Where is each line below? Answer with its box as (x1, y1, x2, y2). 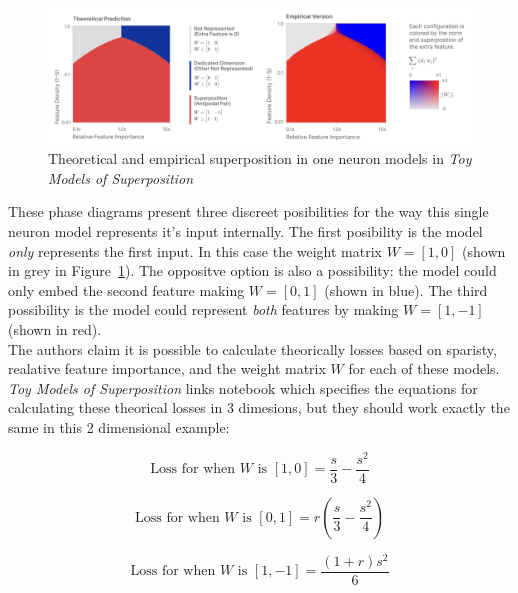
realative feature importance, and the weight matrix (8, 358, 326, 379)
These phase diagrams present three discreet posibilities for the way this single (8, 201, 489, 222)
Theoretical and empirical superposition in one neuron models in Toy (48, 148, 472, 169)
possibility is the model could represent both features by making (8, 299, 399, 320)
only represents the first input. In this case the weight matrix (8, 240, 382, 261)
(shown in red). (8, 318, 102, 339)
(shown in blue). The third (324, 279, 488, 300)
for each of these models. (348, 358, 500, 379)
